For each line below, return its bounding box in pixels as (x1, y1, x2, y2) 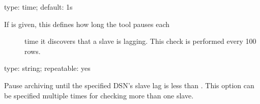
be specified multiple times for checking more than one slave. (4, 90, 194, 100)
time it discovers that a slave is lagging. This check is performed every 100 (24, 36, 256, 46)
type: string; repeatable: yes (4, 63, 91, 73)
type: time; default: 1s (4, 2, 73, 12)
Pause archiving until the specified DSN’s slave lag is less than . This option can (4, 80, 254, 90)
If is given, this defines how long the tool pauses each (4, 18, 170, 29)
